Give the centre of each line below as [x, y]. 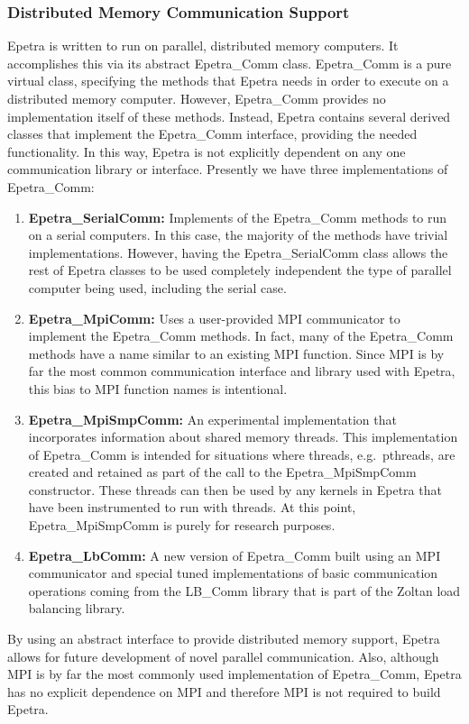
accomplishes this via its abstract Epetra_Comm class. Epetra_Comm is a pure [230, 63]
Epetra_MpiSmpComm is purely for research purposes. [182, 525]
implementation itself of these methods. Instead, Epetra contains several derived [229, 116]
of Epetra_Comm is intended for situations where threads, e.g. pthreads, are [242, 454]
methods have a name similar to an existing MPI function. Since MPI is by [236, 353]
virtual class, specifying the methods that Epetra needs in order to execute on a [228, 81]
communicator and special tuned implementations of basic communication [233, 573]
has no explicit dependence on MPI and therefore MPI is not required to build [224, 691]
